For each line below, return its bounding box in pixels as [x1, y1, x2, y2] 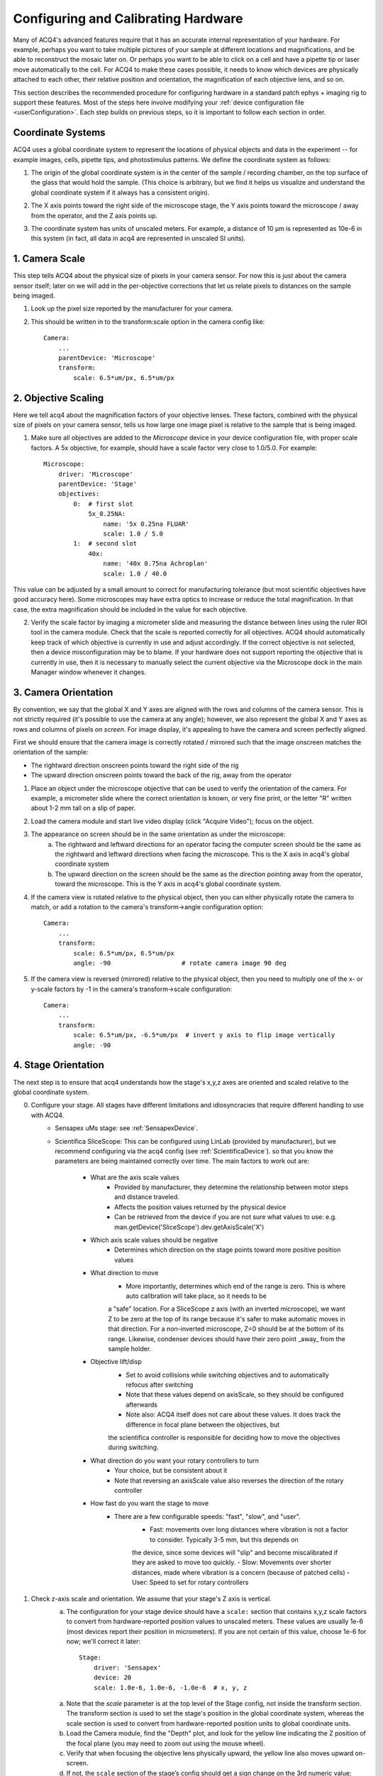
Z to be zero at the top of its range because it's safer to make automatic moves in [108, 1314, 345, 1323]
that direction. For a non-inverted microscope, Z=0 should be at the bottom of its [108, 1325, 344, 1333]
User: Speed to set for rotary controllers [132, 1578, 249, 1587]
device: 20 [93, 1674, 132, 1682]
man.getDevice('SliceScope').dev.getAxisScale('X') [114, 1223, 265, 1231]
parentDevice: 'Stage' [57, 480, 138, 488]
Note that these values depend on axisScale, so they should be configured [126, 1390, 344, 1399]
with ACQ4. [30, 1110, 65, 1119]
